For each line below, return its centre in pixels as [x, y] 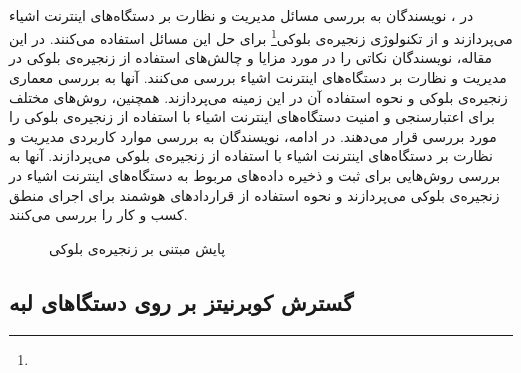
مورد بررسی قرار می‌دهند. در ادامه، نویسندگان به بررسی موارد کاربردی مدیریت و [253, 135]
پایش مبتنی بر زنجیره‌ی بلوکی [137, 247]
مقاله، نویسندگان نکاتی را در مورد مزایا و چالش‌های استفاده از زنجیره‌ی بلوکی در [250, 57]
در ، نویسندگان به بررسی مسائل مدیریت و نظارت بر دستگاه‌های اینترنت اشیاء [241, 14]
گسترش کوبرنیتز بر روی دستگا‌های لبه [181, 301]
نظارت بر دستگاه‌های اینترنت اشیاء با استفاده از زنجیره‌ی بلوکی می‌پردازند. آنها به [251, 155]
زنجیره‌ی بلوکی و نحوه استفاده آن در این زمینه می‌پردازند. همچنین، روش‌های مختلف [258, 96]
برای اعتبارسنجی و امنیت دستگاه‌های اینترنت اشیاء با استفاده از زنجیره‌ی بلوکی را [252, 116]
